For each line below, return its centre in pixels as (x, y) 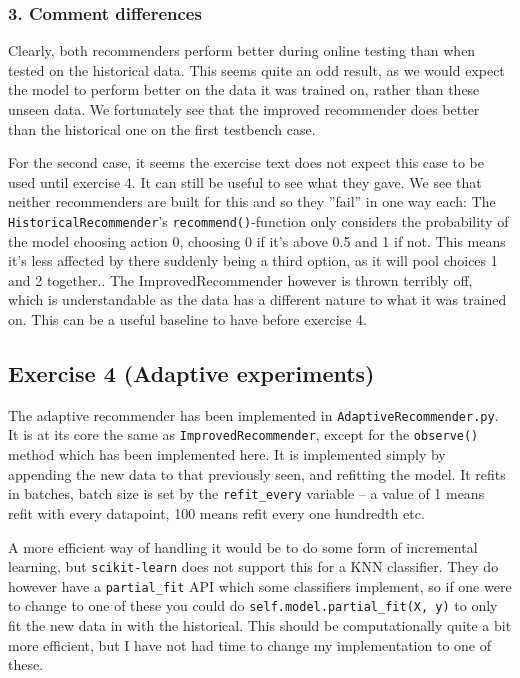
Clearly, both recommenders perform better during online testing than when (242, 50)
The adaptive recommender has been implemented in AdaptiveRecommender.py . (253, 414)
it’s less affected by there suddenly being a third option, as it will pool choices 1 (253, 260)
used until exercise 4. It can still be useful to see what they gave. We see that (245, 181)
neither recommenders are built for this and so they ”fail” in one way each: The (252, 201)
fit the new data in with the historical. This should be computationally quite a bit (260, 625)
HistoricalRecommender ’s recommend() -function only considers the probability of (258, 220)
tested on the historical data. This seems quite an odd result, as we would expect (256, 69)
